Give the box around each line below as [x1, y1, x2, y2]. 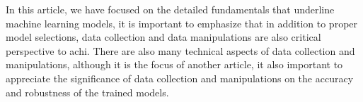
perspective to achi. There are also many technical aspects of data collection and [6, 43, 355, 58]
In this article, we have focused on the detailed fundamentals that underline [6, 2, 335, 16]
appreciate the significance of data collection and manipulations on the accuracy [6, 70, 354, 85]
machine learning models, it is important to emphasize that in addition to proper [6, 15, 358, 30]
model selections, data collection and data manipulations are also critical [6, 30, 321, 44]
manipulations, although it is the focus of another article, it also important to [6, 57, 343, 72]
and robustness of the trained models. [6, 84, 169, 99]
